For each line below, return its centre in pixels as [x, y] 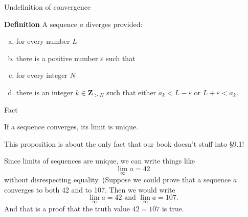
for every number [43, 41]
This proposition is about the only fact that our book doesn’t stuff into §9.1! [124, 143]
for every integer [42, 75]
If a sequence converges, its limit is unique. [71, 127]
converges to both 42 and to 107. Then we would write [90, 189]
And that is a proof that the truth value [67, 208]
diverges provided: [114, 24]
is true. [173, 208]
